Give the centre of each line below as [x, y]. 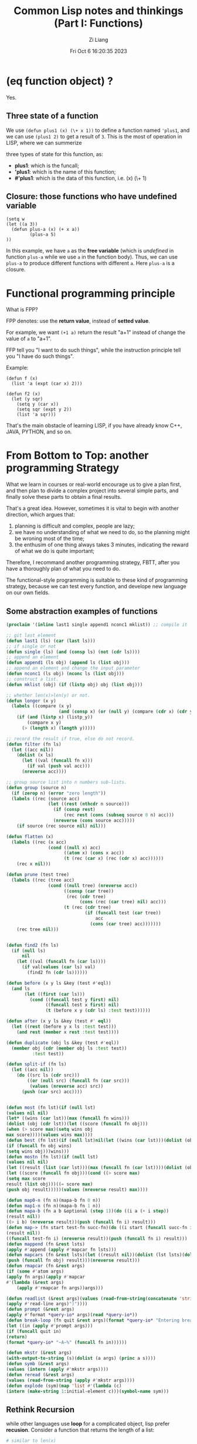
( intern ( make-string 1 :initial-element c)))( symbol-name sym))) [87, 1391]
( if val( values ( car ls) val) [58, 967]
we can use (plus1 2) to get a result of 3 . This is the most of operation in [94, 136]
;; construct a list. [33, 679]
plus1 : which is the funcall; [47, 165]
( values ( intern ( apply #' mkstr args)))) [57, 1369]
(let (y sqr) [27, 399]
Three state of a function [52, 116]
